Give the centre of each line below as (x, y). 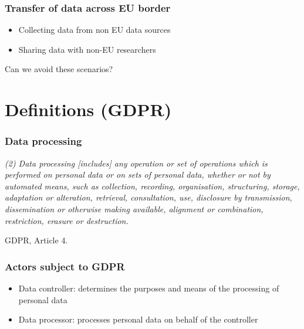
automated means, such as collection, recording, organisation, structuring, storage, (152, 186)
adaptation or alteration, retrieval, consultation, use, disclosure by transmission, (148, 197)
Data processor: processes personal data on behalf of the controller (138, 319)
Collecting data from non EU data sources (94, 30)
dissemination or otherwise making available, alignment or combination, (134, 208)
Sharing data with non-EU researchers (87, 49)
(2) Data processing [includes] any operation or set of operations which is (136, 163)
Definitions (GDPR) (88, 109)
